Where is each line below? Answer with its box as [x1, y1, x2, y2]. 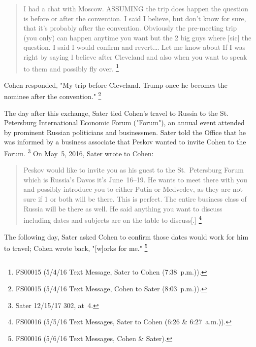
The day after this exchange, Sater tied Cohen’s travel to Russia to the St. [4, 107, 228, 118]
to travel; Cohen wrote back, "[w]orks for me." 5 [4, 242, 148, 253]
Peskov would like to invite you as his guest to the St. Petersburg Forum [23, 165, 244, 175]
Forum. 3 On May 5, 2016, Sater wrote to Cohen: [4, 147, 154, 158]
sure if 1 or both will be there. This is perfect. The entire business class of [23, 194, 247, 204]
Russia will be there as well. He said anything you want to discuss [23, 203, 223, 213]
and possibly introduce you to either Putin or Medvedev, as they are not [23, 184, 243, 194]
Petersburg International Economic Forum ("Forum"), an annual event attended [4, 117, 245, 128]
